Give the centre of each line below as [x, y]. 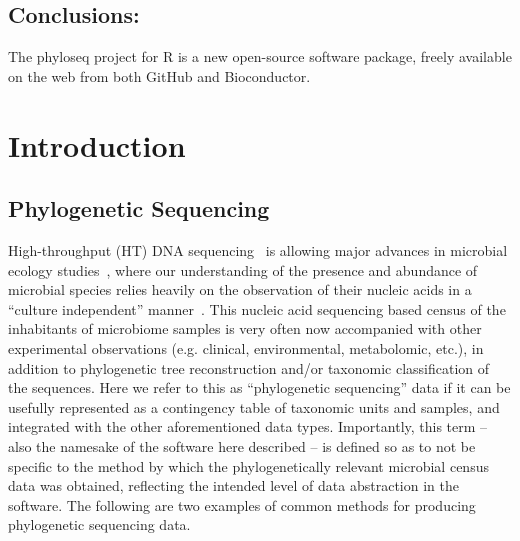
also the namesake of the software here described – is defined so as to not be [242, 445]
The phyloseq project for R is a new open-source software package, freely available [260, 56]
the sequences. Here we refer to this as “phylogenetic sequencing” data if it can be [259, 387]
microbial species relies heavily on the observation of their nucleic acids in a [240, 289]
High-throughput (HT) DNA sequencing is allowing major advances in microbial [258, 249]
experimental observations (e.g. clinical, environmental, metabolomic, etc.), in [246, 347]
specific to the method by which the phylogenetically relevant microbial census [248, 465]
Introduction [97, 144]
